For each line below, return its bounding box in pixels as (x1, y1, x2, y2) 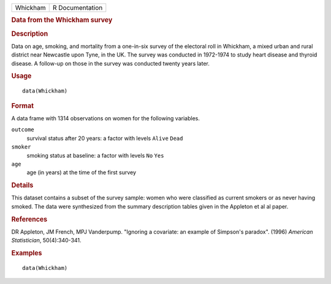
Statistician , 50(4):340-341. (11, 237, 82, 244)
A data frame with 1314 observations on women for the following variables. (11, 115, 200, 122)
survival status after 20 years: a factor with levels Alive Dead (26, 134, 183, 142)
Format (11, 101, 34, 110)
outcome (11, 126, 35, 133)
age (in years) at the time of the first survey (26, 169, 137, 176)
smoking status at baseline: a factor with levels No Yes (26, 152, 164, 159)
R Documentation (52, 4, 103, 12)
